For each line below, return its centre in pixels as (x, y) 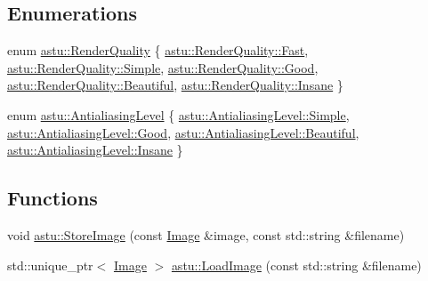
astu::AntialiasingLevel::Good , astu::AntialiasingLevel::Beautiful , (183, 132)
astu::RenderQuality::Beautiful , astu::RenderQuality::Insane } (175, 85)
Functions (52, 198)
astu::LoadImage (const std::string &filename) (296, 265)
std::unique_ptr (50, 265)
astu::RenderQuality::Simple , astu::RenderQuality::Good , (163, 67)
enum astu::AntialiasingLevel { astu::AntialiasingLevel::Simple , (178, 114)
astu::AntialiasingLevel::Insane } (95, 150)
